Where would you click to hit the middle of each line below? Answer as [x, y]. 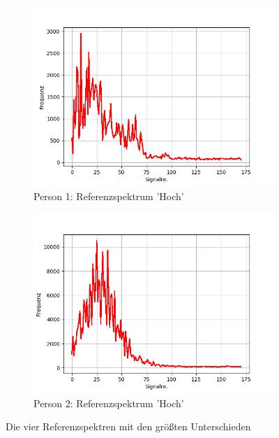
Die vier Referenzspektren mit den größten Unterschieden [128, 426]
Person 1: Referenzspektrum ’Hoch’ [109, 196]
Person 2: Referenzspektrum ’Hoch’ [109, 403]
